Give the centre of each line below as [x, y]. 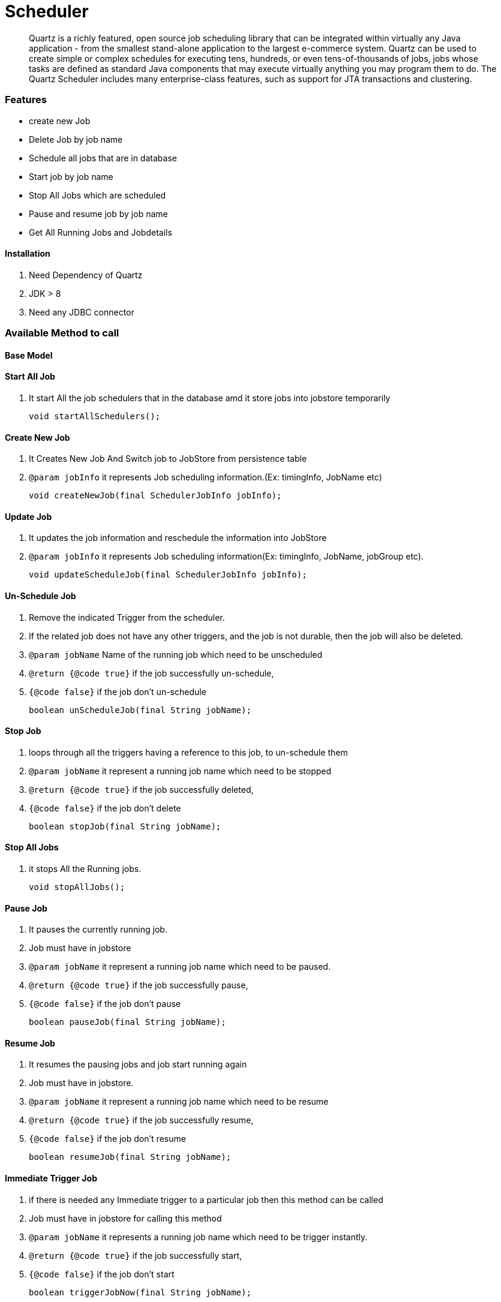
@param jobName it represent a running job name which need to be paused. [180, 967]
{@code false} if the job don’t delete [105, 808]
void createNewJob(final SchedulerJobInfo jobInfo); [155, 496]
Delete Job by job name [76, 139]
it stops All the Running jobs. [85, 869]
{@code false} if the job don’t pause [105, 1004]
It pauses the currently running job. [98, 930]
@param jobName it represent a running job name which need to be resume [179, 1102]
